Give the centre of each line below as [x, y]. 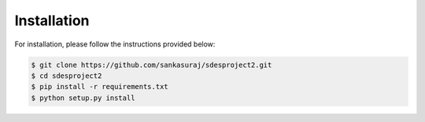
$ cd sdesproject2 [67, 76]
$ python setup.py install [83, 98]
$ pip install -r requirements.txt [100, 87]
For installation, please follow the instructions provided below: [115, 44]
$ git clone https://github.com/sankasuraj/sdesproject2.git [152, 65]
